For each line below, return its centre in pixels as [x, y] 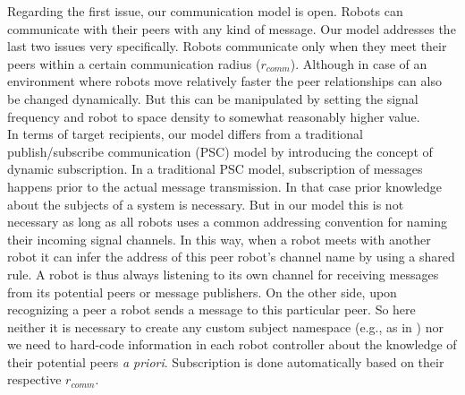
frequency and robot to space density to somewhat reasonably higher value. [214, 116]
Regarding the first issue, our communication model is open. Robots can [205, 11]
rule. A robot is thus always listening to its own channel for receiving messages [223, 274]
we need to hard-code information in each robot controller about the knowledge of [232, 344]
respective [34, 379]
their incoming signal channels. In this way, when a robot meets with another [219, 239]
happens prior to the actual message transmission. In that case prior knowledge [225, 186]
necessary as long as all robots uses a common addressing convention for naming [227, 222]
